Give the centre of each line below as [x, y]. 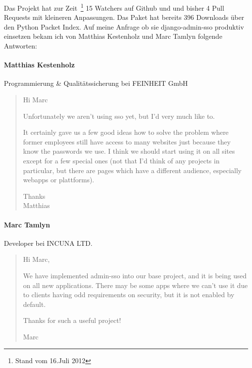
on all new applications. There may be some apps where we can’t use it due [135, 285]
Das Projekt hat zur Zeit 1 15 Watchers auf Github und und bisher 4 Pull [114, 7]
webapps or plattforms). [59, 180]
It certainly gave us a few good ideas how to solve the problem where [126, 132]
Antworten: [21, 46]
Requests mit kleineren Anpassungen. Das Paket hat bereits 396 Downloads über [124, 17]
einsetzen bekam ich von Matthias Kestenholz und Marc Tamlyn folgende [113, 36]
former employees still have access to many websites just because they [127, 141]
